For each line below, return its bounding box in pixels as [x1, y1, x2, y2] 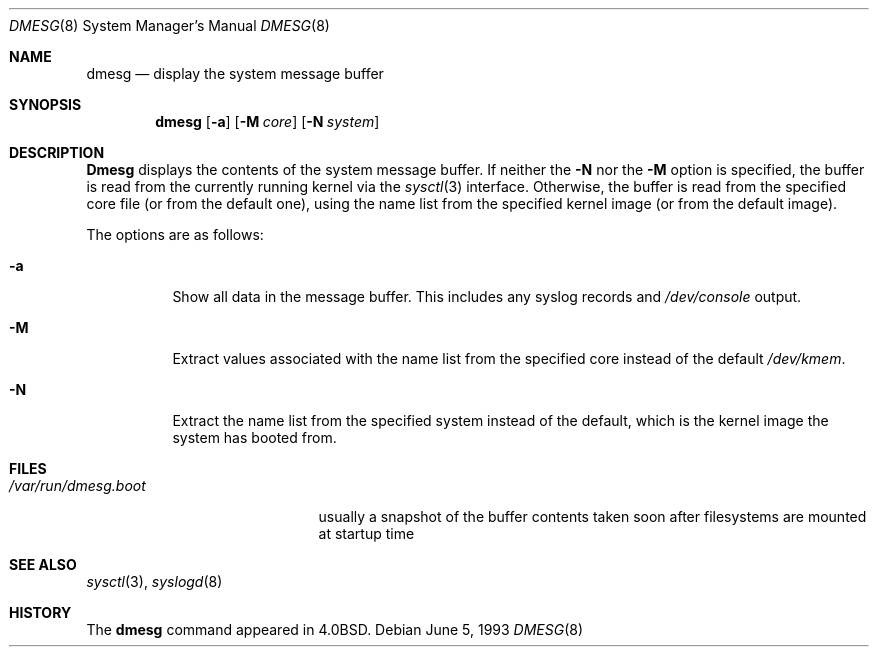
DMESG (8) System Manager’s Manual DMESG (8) [9, 17, 330, 34]
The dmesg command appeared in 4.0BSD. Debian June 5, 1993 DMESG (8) [86, 621, 584, 638]
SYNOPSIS [9, 96, 82, 113]
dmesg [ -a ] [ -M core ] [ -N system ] [155, 113, 380, 130]
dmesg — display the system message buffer [86, 65, 384, 82]
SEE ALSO [9, 556, 77, 573]
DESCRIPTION [9, 144, 105, 161]
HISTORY [9, 604, 72, 621]
